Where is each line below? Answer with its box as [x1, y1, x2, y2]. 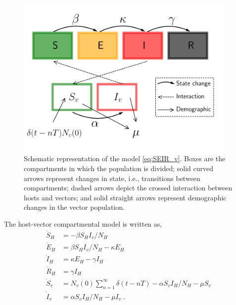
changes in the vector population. [24, 202, 125, 212]
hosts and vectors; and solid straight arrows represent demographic [24, 192, 227, 202]
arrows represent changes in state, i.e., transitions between [24, 173, 200, 183]
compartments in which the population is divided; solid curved [24, 163, 214, 174]
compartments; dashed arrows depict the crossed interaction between [24, 183, 233, 193]
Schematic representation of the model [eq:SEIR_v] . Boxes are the [24, 153, 226, 164]
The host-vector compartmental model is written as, [4, 219, 162, 229]
